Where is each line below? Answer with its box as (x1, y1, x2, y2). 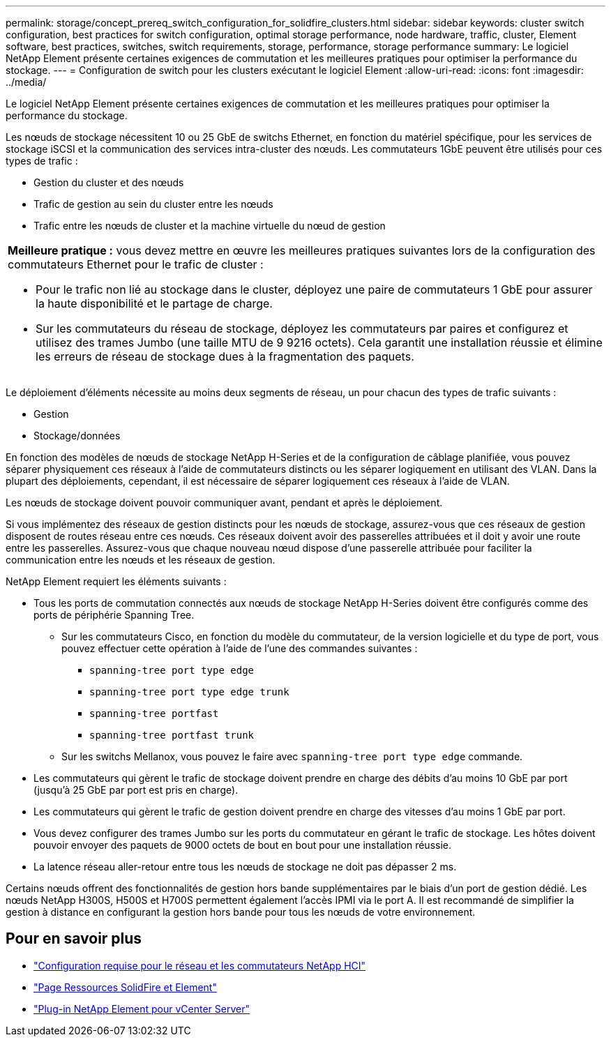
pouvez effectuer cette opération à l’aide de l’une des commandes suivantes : (61, 642, 418, 654)
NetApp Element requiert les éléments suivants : (6, 575, 227, 587)
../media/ (6, 76, 47, 88)
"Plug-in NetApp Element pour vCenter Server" (33, 1002, 250, 1015)
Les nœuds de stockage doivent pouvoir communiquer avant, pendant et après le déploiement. (6, 497, 443, 508)
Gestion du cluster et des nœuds (33, 176, 184, 188)
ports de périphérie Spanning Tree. (33, 609, 195, 621)
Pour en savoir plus (6, 930, 142, 948)
